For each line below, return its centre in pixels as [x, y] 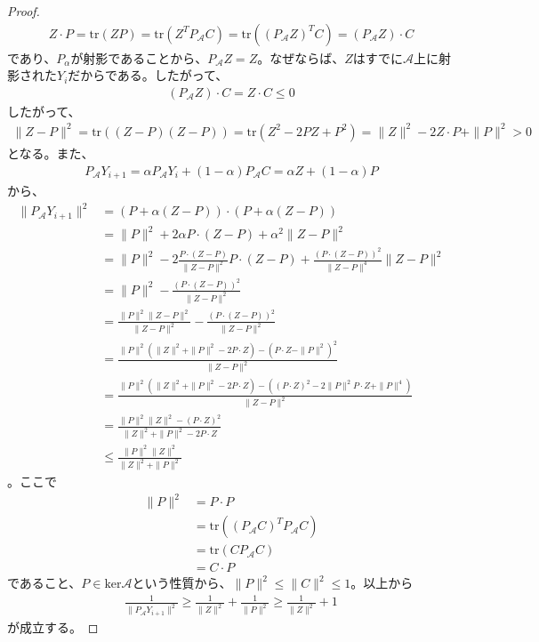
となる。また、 [51, 152]
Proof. [24, 11]
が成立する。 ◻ [53, 627]
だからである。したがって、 [148, 75]
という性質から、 [182, 583]
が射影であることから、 [139, 57]
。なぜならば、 [301, 57]
